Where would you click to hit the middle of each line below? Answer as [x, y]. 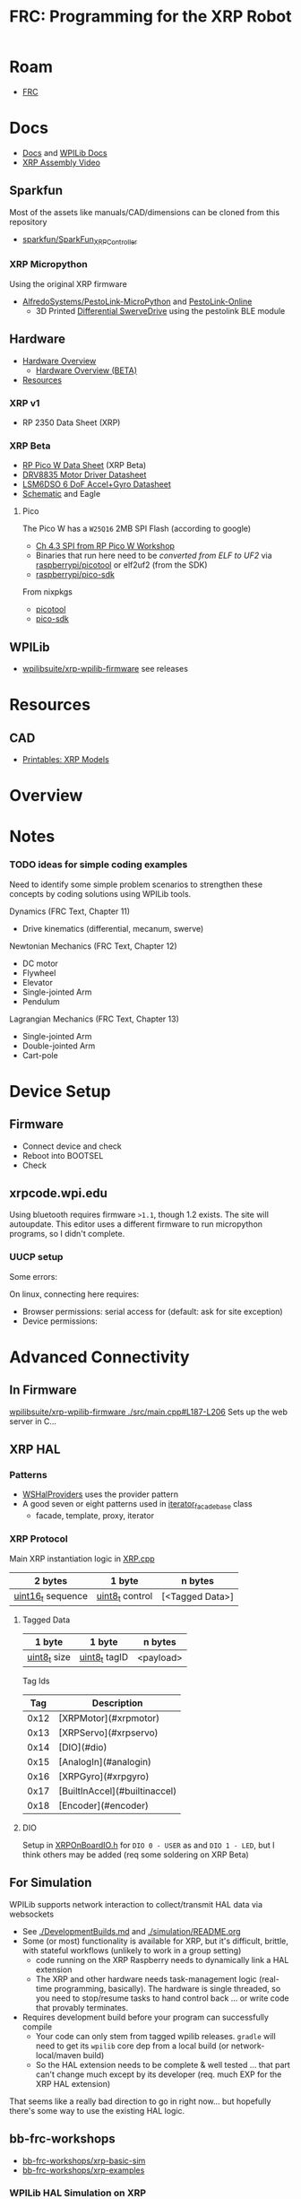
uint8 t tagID [104, 1657]
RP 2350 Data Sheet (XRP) [71, 422]
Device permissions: [60, 1321]
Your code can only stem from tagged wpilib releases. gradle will [155, 2036]
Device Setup [60, 1091]
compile [37, 2026]
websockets [32, 1914]
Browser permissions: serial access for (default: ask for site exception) [153, 1311]
